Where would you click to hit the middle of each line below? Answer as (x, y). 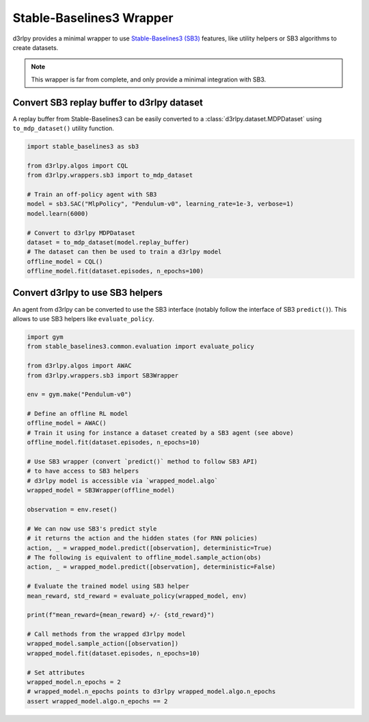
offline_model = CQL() (65, 261)
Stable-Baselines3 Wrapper (93, 18)
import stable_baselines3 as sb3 (83, 146)
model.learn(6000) (58, 213)
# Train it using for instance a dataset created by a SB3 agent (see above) (160, 433)
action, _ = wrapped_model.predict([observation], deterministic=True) (150, 548)
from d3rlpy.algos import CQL (78, 165)
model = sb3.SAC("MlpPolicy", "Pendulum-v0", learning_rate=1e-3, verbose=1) (160, 204)
